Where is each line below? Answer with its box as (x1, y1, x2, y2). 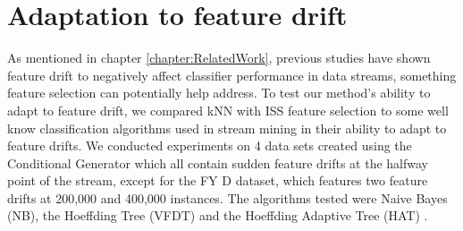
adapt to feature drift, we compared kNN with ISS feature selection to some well (7, 100, 449, 119)
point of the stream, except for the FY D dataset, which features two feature (7, 171, 428, 190)
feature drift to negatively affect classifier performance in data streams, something (7, 65, 457, 84)
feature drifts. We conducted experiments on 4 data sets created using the (7, 136, 412, 155)
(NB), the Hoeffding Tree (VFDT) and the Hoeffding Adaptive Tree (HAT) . (7, 206, 428, 225)
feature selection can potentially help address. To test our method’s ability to (7, 83, 431, 102)
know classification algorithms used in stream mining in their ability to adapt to (7, 118, 447, 137)
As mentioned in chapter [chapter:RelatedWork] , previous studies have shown (7, 48, 431, 67)
